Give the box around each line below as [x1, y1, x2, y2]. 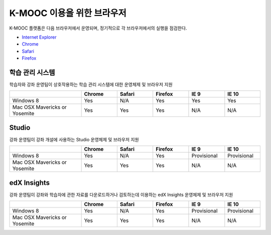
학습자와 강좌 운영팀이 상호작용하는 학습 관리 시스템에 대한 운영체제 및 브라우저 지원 [9, 82, 173, 88]
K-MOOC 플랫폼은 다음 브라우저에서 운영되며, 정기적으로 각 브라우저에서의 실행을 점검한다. [9, 25, 187, 31]
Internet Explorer [22, 34, 57, 40]
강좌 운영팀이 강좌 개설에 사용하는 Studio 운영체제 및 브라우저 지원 [9, 136, 139, 142]
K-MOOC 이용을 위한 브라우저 [9, 8, 126, 19]
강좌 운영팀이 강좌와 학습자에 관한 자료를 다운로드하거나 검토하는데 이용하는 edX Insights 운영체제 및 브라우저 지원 [9, 191, 233, 197]
